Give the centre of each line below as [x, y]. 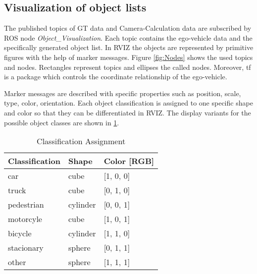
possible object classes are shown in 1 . [62, 122]
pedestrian [26, 205]
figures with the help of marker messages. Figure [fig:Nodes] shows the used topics [128, 57]
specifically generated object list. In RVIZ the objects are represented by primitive [129, 47]
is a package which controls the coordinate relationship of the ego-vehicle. [116, 77]
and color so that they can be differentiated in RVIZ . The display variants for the [128, 112]
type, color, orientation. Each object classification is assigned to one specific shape [128, 103]
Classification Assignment [81, 141]
